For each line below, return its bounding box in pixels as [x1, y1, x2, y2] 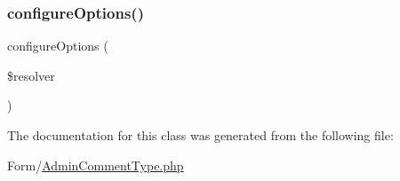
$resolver [7, 66, 55, 84]
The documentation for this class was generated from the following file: [7, 126, 394, 144]
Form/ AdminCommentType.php [7, 155, 184, 174]
